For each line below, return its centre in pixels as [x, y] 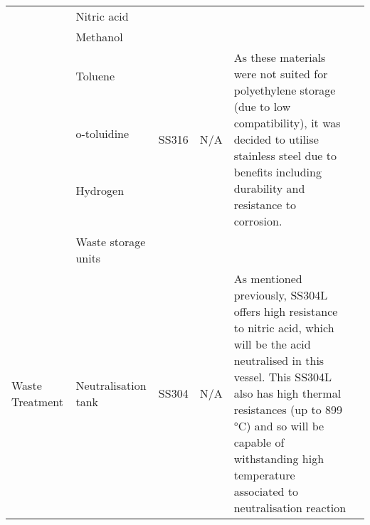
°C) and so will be [279, 426]
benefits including [277, 172]
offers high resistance [286, 311]
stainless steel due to [285, 155]
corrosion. [258, 221]
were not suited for [281, 74]
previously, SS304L [281, 295]
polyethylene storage [285, 90]
